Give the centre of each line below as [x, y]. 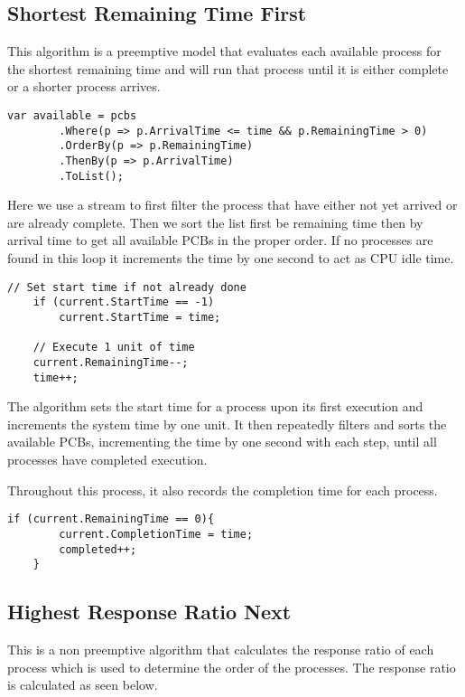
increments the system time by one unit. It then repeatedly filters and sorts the [227, 424]
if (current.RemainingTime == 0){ [111, 519]
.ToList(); [91, 176]
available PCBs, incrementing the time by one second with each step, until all [222, 442]
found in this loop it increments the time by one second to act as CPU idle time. [231, 258]
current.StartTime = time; [140, 317]
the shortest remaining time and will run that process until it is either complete [228, 68]
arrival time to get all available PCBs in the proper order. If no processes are [220, 240]
